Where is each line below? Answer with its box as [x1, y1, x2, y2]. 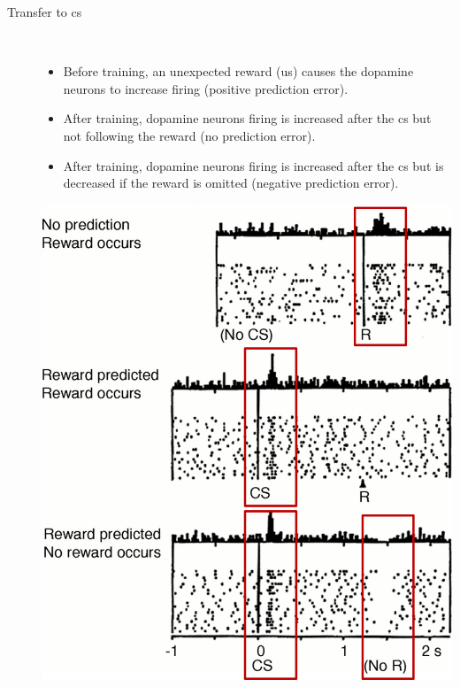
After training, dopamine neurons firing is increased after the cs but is [63, 156, 444, 174]
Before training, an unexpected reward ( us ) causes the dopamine [63, 62, 414, 81]
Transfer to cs [7, 3, 82, 20]
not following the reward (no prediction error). [63, 126, 316, 144]
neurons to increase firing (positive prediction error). [63, 79, 349, 97]
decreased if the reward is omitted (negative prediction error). [63, 174, 399, 192]
